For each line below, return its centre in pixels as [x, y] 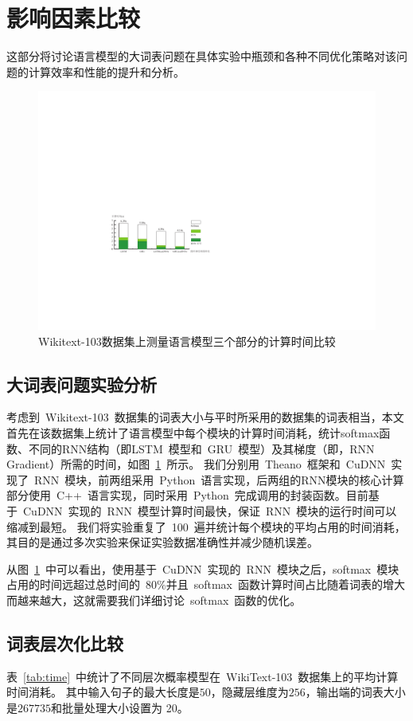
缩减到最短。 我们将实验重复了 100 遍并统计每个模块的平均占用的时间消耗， [206, 526]
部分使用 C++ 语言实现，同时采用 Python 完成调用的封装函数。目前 [187, 495]
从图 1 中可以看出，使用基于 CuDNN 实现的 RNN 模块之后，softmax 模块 [203, 568]
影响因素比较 [74, 18]
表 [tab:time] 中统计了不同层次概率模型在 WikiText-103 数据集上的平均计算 [203, 676]
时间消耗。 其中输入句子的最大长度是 [103, 692]
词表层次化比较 [65, 643]
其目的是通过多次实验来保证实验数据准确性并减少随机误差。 [162, 542]
